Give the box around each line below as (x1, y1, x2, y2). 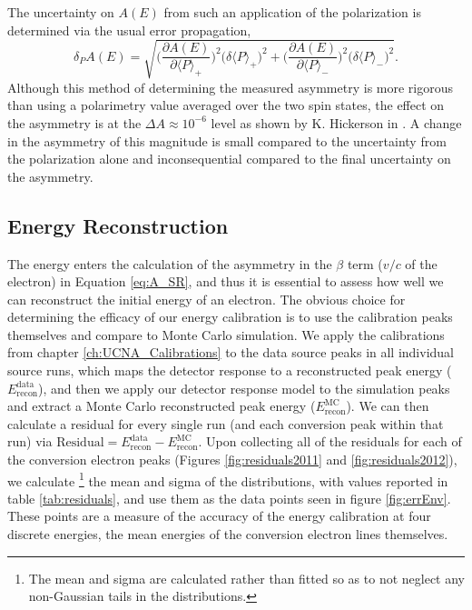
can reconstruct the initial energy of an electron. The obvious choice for (7, 289, 406, 308)
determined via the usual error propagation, (7, 20, 251, 39)
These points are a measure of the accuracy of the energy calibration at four (7, 506, 431, 525)
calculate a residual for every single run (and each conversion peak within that (7, 414, 444, 433)
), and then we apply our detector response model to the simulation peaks (38, 378, 450, 397)
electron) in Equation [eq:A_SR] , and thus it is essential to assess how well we (7, 272, 444, 291)
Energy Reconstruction (7, 211, 229, 239)
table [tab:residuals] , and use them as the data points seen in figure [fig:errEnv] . (7, 488, 451, 507)
